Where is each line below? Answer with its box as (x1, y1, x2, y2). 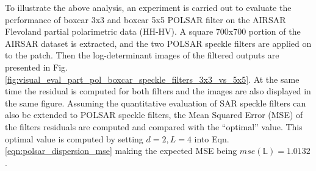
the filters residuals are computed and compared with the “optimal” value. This (5, 120, 303, 133)
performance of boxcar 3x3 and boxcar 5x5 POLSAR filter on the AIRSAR (5, 13, 286, 26)
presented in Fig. (5, 60, 68, 73)
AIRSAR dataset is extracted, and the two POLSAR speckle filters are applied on (5, 37, 312, 49)
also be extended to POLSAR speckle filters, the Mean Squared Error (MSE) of (5, 108, 303, 121)
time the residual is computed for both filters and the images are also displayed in (5, 85, 311, 97)
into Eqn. (194, 132, 229, 145)
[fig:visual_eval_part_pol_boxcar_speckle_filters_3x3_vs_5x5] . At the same (5, 72, 300, 85)
